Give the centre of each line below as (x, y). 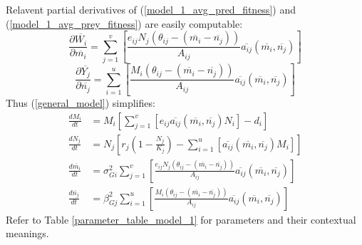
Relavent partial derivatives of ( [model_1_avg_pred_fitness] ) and (151, 9)
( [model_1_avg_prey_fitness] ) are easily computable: (124, 23)
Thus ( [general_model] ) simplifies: (81, 102)
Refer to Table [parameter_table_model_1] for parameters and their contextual (181, 219)
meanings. (27, 233)
